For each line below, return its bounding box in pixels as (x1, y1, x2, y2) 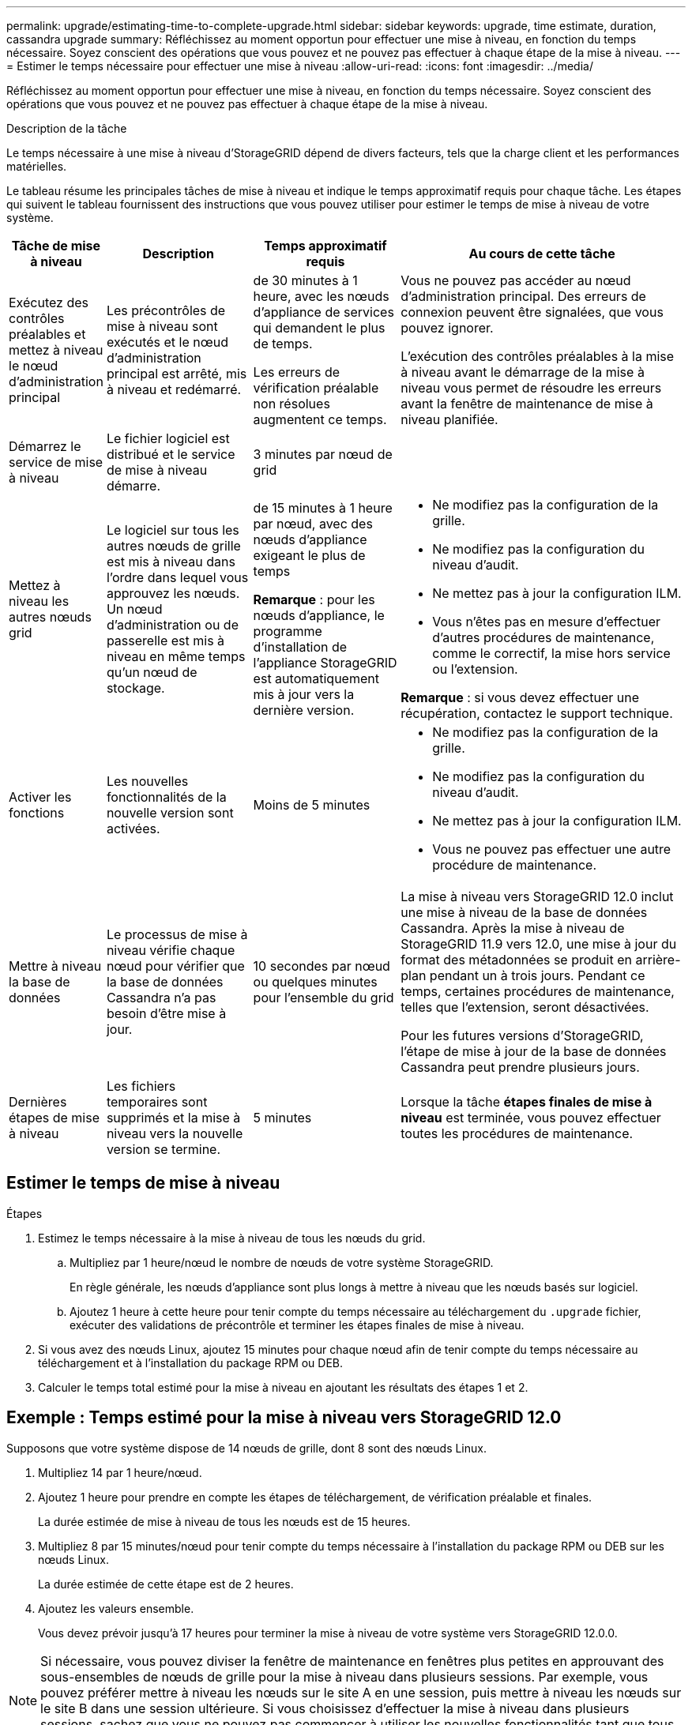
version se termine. (106, 1141, 221, 1157)
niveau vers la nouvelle (106, 1126, 243, 1141)
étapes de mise (9, 1110, 100, 1126)
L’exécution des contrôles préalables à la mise (401, 348, 675, 364)
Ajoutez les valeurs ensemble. (38, 1601, 194, 1615)
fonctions (9, 805, 65, 821)
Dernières (9, 1094, 67, 1110)
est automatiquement (253, 671, 379, 686)
